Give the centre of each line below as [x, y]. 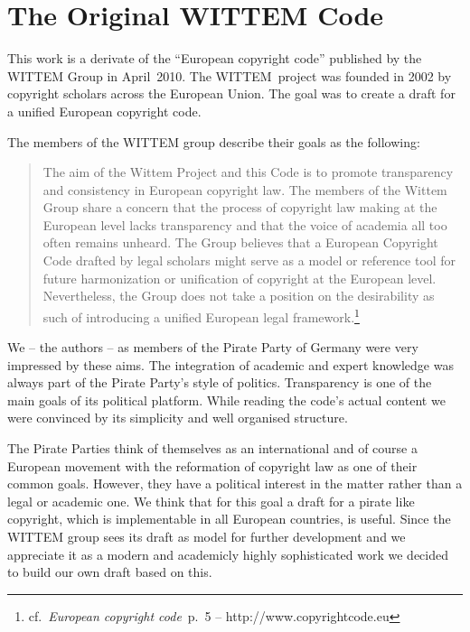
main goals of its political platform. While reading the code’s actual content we [226, 400]
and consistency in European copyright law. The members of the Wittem [245, 189]
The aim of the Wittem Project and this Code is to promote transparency [248, 172]
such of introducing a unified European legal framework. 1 [201, 315]
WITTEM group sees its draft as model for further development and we [207, 537]
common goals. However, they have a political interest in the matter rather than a [235, 483]
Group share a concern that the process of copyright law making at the [240, 207]
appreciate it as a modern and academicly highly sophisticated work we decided [228, 554]
